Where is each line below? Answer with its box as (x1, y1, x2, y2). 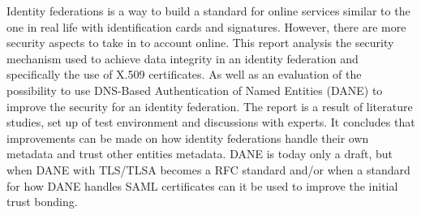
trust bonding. (6, 193, 78, 210)
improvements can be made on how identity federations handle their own (6, 129, 369, 146)
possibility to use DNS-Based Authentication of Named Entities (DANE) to (6, 81, 383, 98)
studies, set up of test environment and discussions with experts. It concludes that (6, 114, 415, 131)
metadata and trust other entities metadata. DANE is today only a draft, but (6, 145, 393, 162)
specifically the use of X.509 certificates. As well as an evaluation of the (6, 66, 362, 83)
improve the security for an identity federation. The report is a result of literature (6, 97, 413, 114)
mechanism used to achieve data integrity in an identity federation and (6, 49, 359, 67)
